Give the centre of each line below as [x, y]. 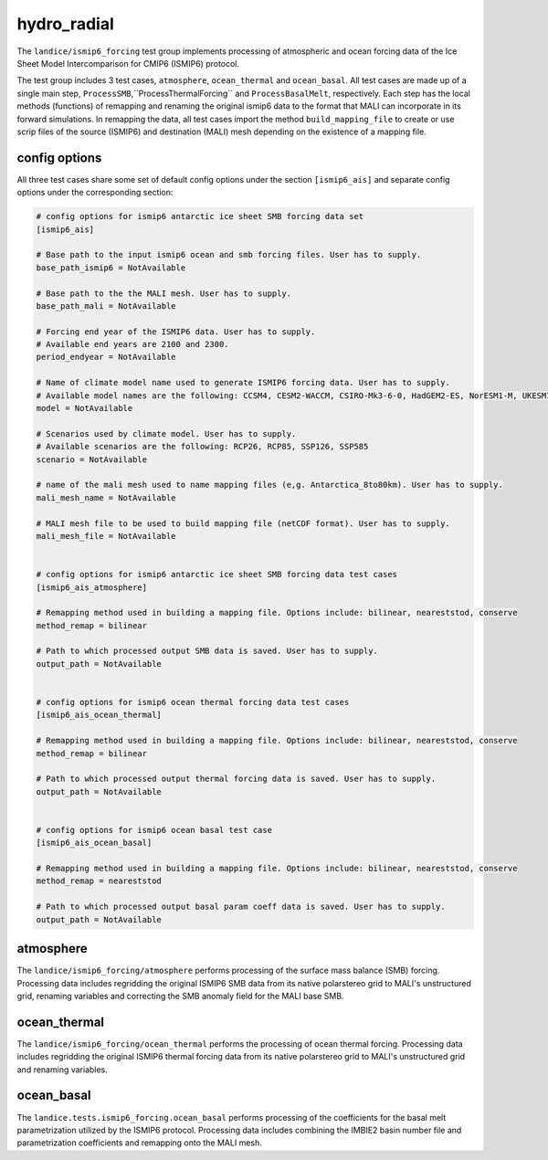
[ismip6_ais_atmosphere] [92, 587]
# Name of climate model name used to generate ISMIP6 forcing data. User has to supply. [243, 383]
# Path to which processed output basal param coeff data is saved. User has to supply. [241, 907]
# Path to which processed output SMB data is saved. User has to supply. [207, 651]
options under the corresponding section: [95, 193]
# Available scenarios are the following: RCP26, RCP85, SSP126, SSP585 [202, 447]
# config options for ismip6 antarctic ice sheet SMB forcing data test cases [216, 575]
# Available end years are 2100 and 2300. [132, 344]
